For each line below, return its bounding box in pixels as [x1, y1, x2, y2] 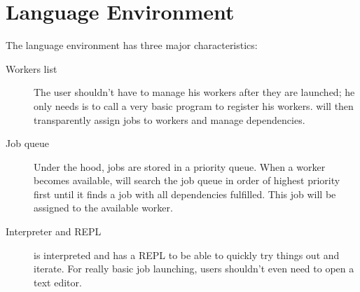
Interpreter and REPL [6, 224, 102, 239]
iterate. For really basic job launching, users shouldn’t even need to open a [34, 261, 354, 276]
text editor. [34, 274, 82, 289]
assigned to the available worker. [34, 200, 173, 215]
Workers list [6, 61, 57, 76]
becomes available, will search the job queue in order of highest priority [34, 173, 340, 188]
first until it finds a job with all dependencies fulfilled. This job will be [34, 186, 336, 201]
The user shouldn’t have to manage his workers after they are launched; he [34, 85, 355, 99]
